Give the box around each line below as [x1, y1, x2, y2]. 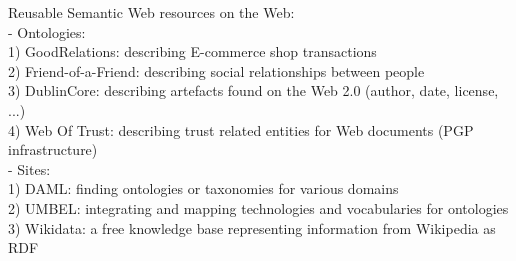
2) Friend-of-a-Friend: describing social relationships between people [8, 60, 425, 81]
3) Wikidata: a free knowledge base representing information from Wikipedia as [8, 217, 496, 238]
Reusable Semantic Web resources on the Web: [8, 2, 295, 22]
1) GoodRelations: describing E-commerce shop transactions [8, 41, 377, 62]
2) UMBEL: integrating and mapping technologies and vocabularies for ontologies [8, 197, 509, 218]
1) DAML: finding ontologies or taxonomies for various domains [8, 178, 399, 199]
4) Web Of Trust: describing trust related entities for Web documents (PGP [8, 119, 474, 140]
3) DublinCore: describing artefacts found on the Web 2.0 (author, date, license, [8, 80, 499, 101]
